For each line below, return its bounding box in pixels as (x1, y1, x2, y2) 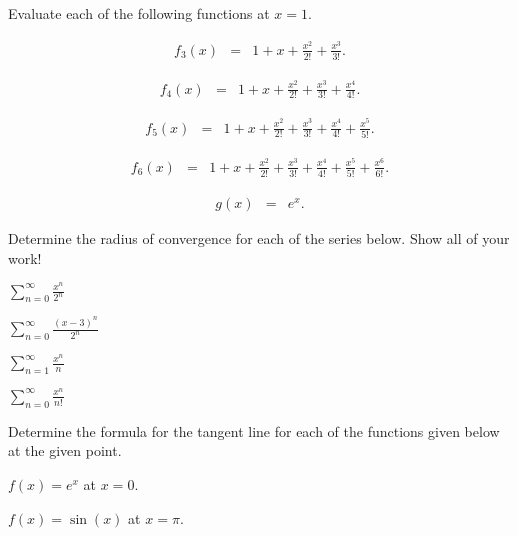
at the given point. (8, 440, 122, 461)
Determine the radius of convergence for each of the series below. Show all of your (8, 228, 510, 249)
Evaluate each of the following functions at (8, 3, 270, 23)
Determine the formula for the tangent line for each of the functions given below (8, 420, 500, 441)
